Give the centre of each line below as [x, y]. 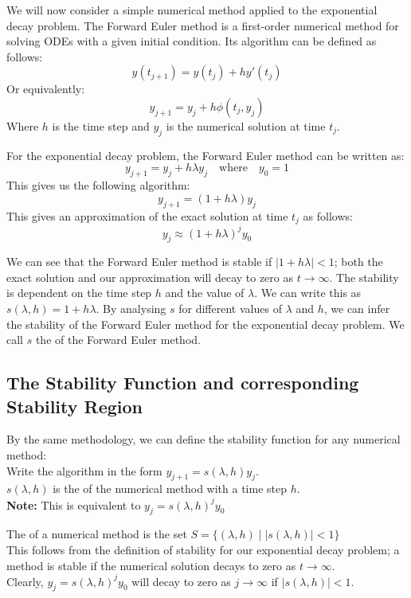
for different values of [230, 309]
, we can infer [357, 309]
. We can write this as [308, 293]
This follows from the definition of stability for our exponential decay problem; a [203, 549]
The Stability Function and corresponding [183, 383]
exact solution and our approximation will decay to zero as [150, 277]
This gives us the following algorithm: [98, 185]
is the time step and [101, 125]
